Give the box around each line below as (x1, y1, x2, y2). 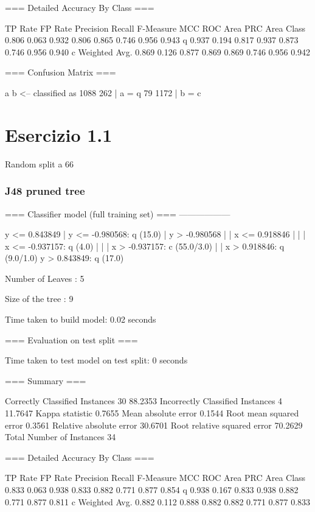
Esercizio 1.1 (5, 122, 112, 147)
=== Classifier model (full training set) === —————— (5, 207, 230, 220)
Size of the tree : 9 (5, 292, 74, 305)
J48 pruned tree (5, 183, 85, 198)
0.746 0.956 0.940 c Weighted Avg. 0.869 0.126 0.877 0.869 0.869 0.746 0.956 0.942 (5, 45, 311, 58)
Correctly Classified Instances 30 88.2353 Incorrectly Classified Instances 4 (5, 395, 283, 407)
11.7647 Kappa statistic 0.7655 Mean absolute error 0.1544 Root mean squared (5, 407, 299, 419)
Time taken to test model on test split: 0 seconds (5, 354, 188, 366)
